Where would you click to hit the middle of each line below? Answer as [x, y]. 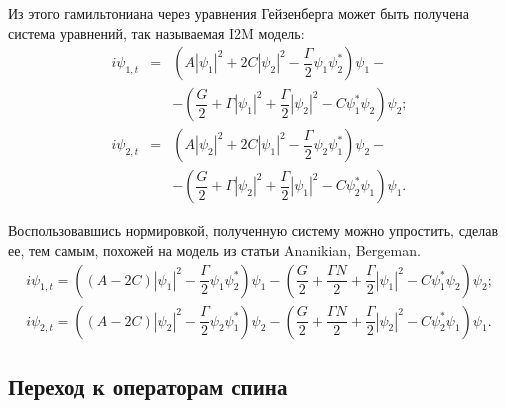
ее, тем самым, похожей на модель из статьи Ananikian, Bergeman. [214, 249]
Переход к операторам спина [148, 385]
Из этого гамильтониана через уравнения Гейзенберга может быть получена [239, 13]
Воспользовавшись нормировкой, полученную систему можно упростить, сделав [253, 230]
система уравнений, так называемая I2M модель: [156, 32]
